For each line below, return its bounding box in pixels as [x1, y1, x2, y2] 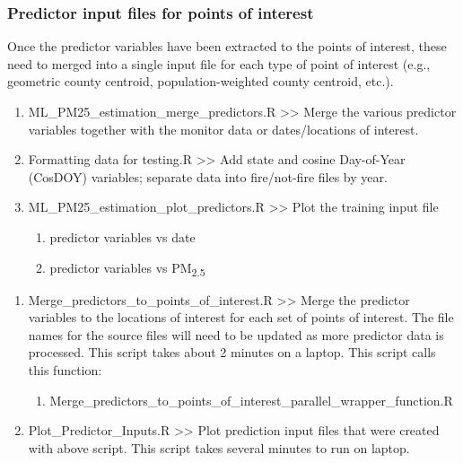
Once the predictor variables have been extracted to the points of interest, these [7, 37, 447, 56]
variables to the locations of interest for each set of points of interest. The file [28, 308, 454, 327]
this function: [28, 361, 102, 380]
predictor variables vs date [49, 227, 196, 246]
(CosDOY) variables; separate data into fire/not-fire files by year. [28, 167, 388, 186]
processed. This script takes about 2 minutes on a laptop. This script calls [28, 343, 436, 362]
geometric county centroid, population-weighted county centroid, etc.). [7, 72, 394, 91]
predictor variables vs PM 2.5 [49, 258, 205, 279]
